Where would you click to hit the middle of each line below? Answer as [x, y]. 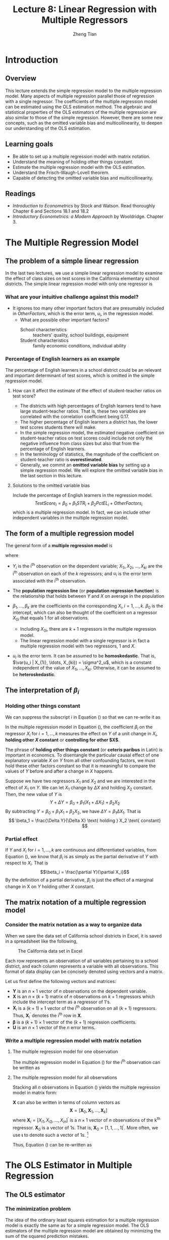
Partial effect [21, 839]
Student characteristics [44, 340]
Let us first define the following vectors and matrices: [61, 981]
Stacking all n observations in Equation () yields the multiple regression [86, 1087]
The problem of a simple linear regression [72, 261]
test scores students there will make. [58, 427]
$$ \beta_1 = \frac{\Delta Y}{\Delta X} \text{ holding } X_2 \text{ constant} [85, 820]
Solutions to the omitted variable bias [51, 485]
